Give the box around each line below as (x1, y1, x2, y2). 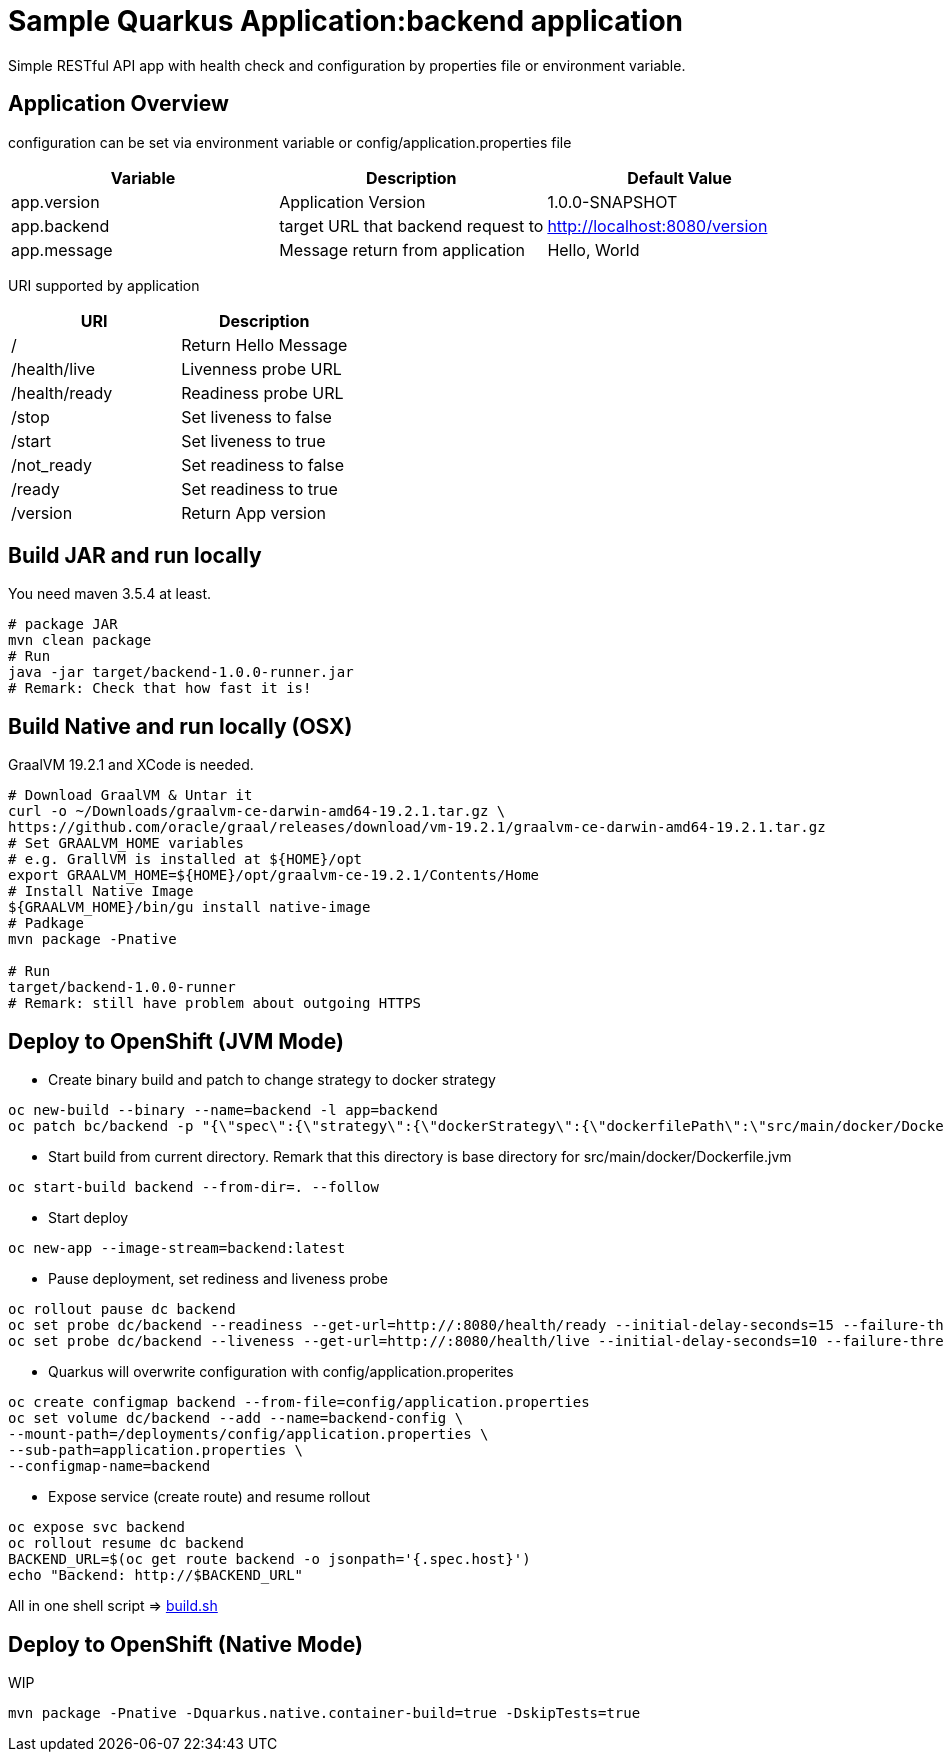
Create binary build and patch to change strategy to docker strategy (48, 1071, 496, 1089)
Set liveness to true (181, 430, 326, 451)
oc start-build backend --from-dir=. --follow (8, 1179, 379, 1196)
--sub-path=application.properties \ (8, 1442, 304, 1459)
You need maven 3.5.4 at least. (8, 585, 212, 603)
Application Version (279, 191, 426, 212)
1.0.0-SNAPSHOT (547, 191, 678, 212)
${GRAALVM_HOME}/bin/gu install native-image (8, 899, 371, 916)
